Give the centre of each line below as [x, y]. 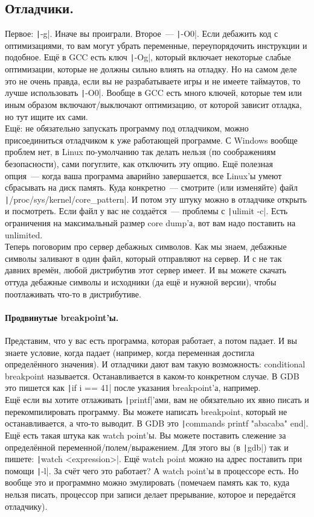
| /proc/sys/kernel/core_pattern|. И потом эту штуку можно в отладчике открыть [156, 199]
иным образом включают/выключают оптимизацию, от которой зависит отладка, [153, 104]
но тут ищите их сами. [46, 116]
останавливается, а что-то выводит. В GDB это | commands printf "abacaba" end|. [157, 423]
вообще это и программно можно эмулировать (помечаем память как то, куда [147, 482]
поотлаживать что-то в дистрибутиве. [73, 293]
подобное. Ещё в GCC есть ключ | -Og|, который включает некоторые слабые [148, 57]
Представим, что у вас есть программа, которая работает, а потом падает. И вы [151, 340]
